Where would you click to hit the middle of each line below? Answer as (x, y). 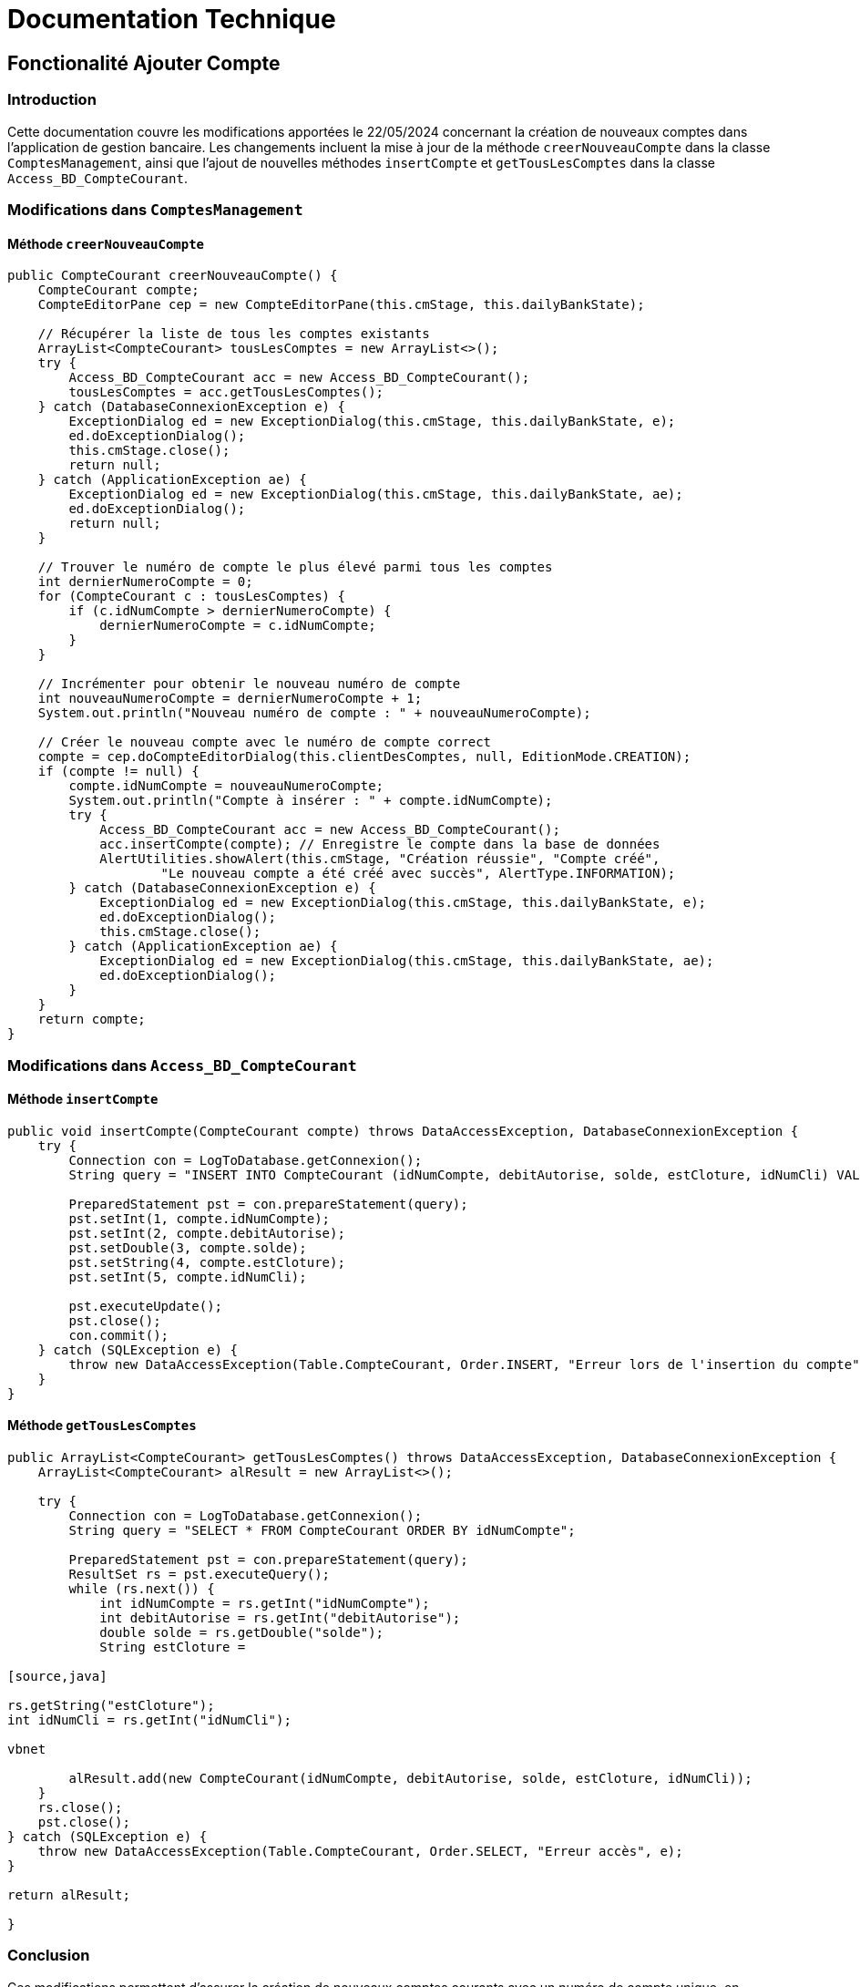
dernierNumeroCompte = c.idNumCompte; (238, 626)
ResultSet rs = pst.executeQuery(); (200, 1574)
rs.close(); (80, 1807)
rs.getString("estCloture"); (111, 1705)
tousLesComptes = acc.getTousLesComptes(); (226, 392)
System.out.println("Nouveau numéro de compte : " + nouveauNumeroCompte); (314, 713)
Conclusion (49, 1956)
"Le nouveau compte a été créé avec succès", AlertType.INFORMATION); (418, 874)
